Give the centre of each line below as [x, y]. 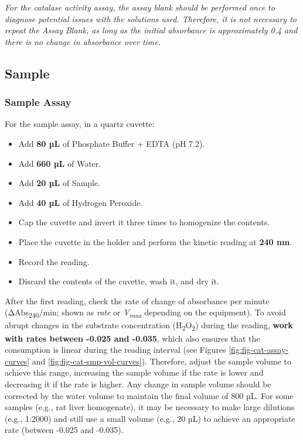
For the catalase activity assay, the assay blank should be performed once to [140, 7]
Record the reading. [54, 261]
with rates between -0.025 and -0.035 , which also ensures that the [132, 338]
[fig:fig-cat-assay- [259, 350]
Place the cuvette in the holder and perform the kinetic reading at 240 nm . [155, 241]
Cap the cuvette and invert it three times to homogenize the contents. [144, 222]
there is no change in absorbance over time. [83, 41]
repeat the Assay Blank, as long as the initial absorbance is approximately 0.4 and [151, 30]
